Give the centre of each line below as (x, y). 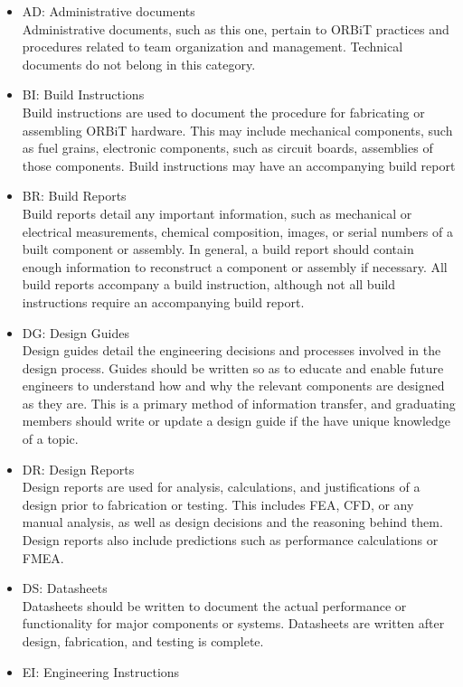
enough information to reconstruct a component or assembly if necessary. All (235, 266)
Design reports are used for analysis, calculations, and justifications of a (221, 487)
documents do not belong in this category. (139, 64)
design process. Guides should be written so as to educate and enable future (233, 367)
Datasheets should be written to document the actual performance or (214, 605)
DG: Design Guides (76, 332)
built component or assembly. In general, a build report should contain (218, 249)
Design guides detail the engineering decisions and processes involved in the (231, 350)
